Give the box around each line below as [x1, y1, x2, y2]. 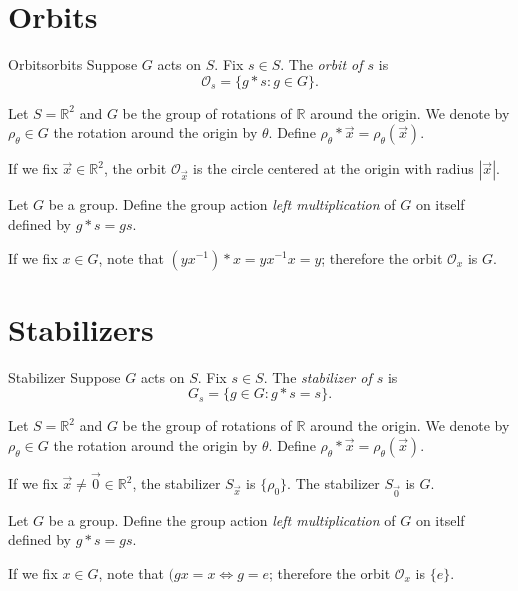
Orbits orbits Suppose [8, 54, 138, 75]
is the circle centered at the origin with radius [193, 158, 474, 179]
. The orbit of [280, 54, 363, 75]
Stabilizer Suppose [8, 366, 121, 387]
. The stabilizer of [263, 366, 372, 387]
